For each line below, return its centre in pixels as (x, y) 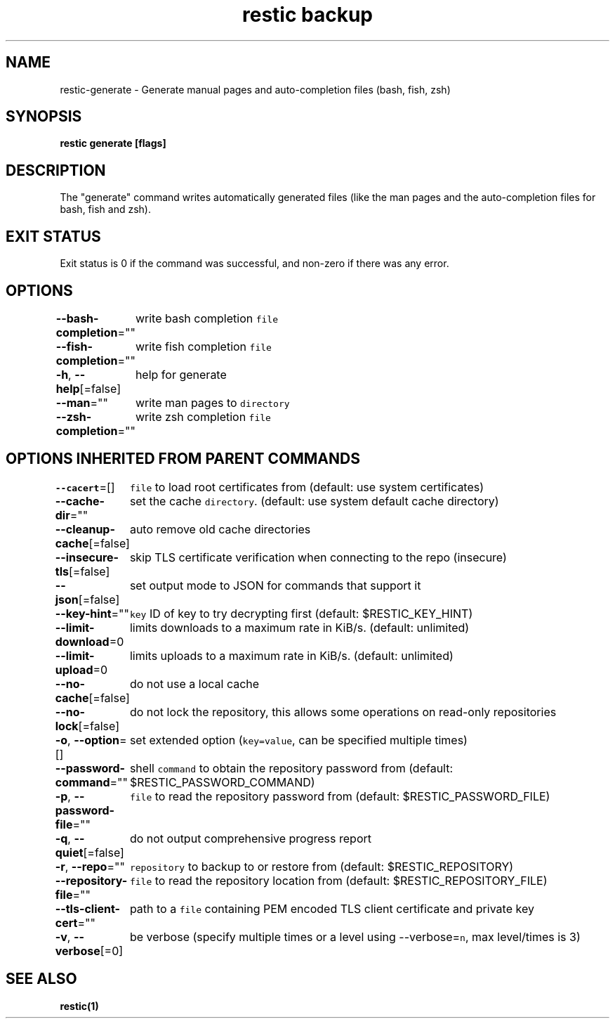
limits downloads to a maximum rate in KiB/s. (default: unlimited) (299, 627)
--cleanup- (85, 529)
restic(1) (79, 1006)
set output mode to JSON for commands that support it (275, 585)
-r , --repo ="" (90, 866)
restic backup (307, 15)
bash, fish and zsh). (105, 209)
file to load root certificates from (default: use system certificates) (307, 487)
